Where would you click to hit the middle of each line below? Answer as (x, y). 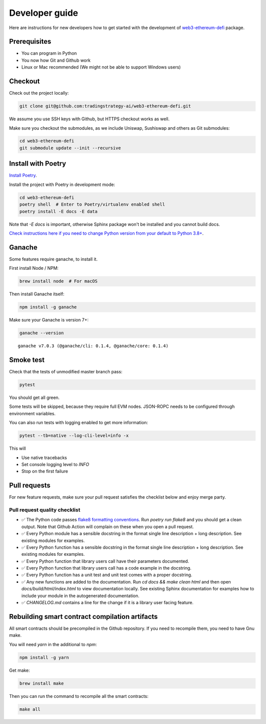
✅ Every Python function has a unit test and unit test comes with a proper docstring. (107, 575)
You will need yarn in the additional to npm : (53, 644)
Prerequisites (30, 42)
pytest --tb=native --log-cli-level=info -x (74, 436)
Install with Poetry (38, 163)
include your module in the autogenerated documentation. (81, 596)
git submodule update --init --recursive (70, 148)
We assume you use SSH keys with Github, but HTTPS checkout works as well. (89, 119)
